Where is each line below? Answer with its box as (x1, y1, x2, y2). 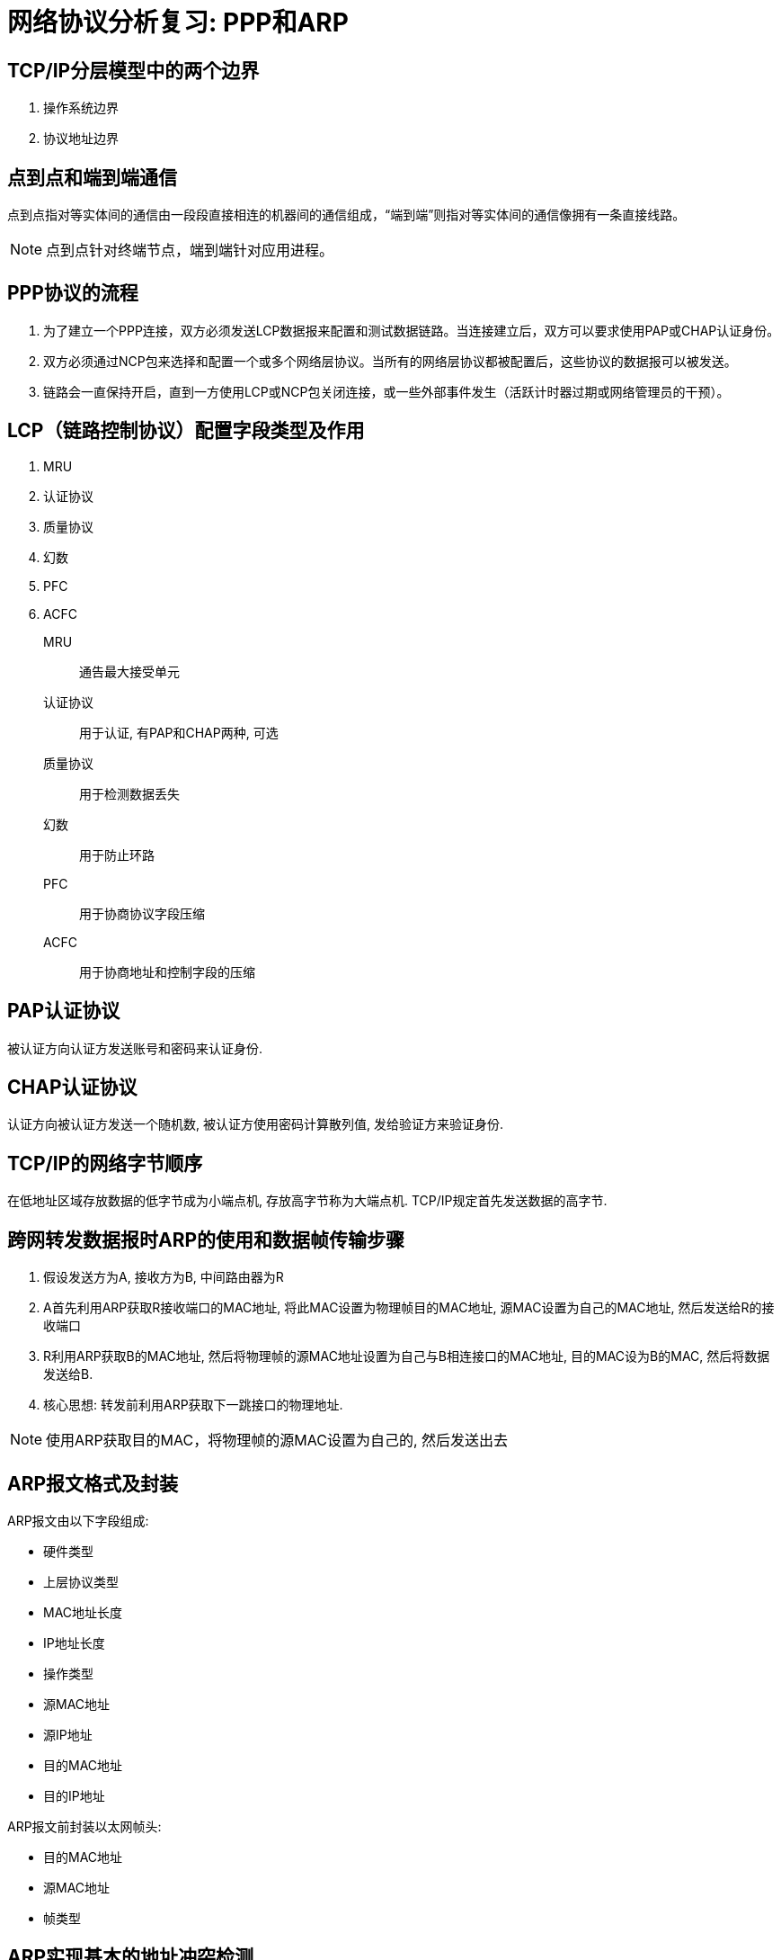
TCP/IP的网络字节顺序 (7, 1151, 203, 1175)
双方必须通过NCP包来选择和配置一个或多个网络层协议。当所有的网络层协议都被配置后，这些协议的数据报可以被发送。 (43, 353, 737, 369)
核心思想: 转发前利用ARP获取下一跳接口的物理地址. (43, 1397, 343, 1413)
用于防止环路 (79, 846, 155, 863)
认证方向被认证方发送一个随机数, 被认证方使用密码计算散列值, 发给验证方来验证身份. (7, 1116, 503, 1132)
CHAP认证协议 (7, 1075, 138, 1098)
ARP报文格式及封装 (7, 1472, 179, 1495)
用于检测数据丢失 (79, 785, 180, 801)
